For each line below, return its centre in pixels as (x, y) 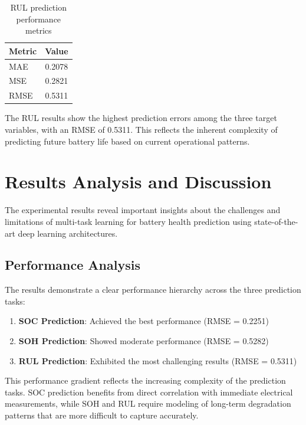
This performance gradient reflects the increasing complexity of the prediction (145, 380)
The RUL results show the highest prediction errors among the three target (141, 118)
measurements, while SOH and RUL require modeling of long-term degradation (148, 403)
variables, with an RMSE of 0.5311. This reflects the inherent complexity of (141, 129)
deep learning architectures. (68, 233)
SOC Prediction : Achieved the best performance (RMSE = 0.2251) (144, 321)
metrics (39, 30)
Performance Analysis (73, 265)
